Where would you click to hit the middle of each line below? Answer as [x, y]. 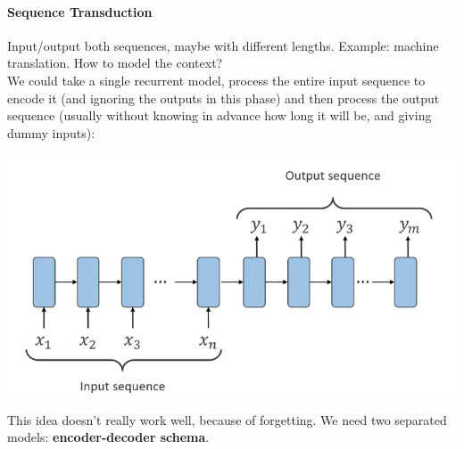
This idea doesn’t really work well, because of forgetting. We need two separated [227, 419]
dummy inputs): [51, 132]
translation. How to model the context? [115, 63]
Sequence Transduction [80, 11]
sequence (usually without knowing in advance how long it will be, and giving [220, 115]
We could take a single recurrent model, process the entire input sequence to [216, 80]
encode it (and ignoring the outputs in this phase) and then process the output [224, 98]
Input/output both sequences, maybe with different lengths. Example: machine [223, 45]
